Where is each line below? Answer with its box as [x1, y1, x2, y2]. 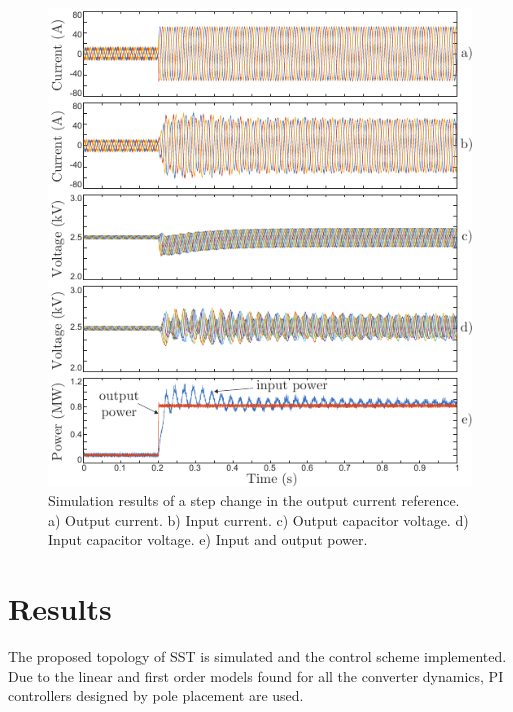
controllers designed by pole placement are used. [8, 685, 304, 706]
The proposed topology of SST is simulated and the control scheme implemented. [8, 646, 507, 667]
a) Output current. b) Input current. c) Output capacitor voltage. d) [48, 509, 469, 530]
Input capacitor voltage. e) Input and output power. [48, 529, 368, 550]
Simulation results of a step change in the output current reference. [48, 490, 460, 511]
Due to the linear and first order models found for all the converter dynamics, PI [8, 665, 504, 686]
